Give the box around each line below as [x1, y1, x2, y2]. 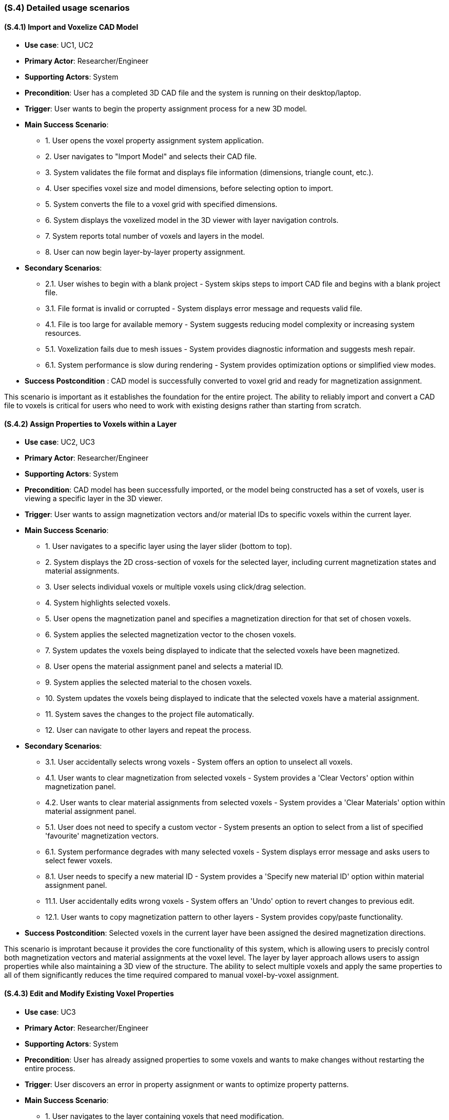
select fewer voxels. [45, 856, 112, 865]
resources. [45, 329, 81, 338]
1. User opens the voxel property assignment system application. [45, 136, 264, 145]
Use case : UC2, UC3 [25, 438, 95, 447]
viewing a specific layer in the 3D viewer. [25, 494, 163, 503]
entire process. [25, 1064, 75, 1073]
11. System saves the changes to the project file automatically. [45, 710, 255, 719]
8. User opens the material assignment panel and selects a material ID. [45, 662, 283, 671]
